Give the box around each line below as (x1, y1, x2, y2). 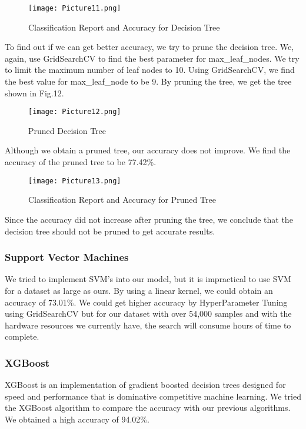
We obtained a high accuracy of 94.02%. (5, 413, 149, 425)
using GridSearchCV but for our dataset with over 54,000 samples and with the (5, 307, 292, 320)
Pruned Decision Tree (28, 124, 106, 136)
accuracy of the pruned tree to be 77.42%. (5, 156, 157, 168)
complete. (5, 330, 39, 343)
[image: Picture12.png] (28, 108, 121, 116)
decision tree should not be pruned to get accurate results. (5, 224, 215, 237)
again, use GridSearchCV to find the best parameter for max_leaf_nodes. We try (5, 52, 300, 64)
